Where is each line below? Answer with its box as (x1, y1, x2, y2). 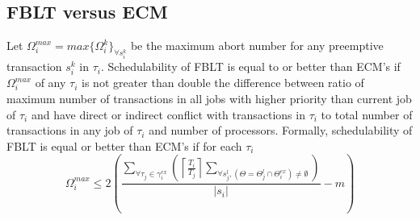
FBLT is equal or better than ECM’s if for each (6, 137, 242, 154)
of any (35, 74, 66, 91)
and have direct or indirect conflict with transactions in (31, 106, 305, 122)
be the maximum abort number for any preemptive (130, 37, 384, 54)
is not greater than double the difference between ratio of (82, 74, 364, 91)
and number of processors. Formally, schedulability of (149, 122, 413, 139)
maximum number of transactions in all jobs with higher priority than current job (6, 89, 412, 106)
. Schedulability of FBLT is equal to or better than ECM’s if (101, 58, 401, 75)
